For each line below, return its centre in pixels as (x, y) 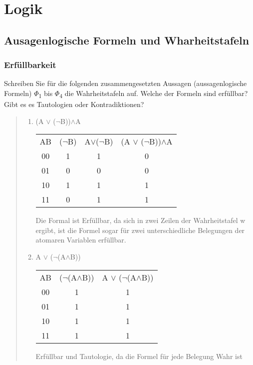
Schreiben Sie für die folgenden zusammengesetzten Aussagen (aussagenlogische (126, 83)
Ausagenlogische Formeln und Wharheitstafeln (127, 40)
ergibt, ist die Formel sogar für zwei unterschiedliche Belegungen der (140, 230)
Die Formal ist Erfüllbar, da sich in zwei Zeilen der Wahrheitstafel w (140, 220)
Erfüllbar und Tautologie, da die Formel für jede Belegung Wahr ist (139, 356)
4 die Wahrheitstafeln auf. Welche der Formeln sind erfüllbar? (154, 93)
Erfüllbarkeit (30, 65)
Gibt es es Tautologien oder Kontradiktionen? (74, 104)
